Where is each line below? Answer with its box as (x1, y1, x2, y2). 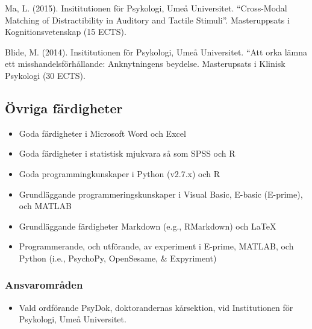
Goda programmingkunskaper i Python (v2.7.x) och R (19, 167, 220, 180)
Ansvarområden (5, 277, 83, 292)
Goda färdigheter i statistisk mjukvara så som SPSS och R (19, 147, 236, 160)
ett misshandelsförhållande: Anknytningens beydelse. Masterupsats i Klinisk (5, 57, 285, 70)
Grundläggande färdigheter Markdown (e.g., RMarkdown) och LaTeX (19, 219, 276, 232)
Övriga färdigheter (5, 98, 123, 117)
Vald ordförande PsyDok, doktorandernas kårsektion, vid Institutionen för (19, 301, 293, 313)
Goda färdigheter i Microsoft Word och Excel (19, 127, 186, 139)
